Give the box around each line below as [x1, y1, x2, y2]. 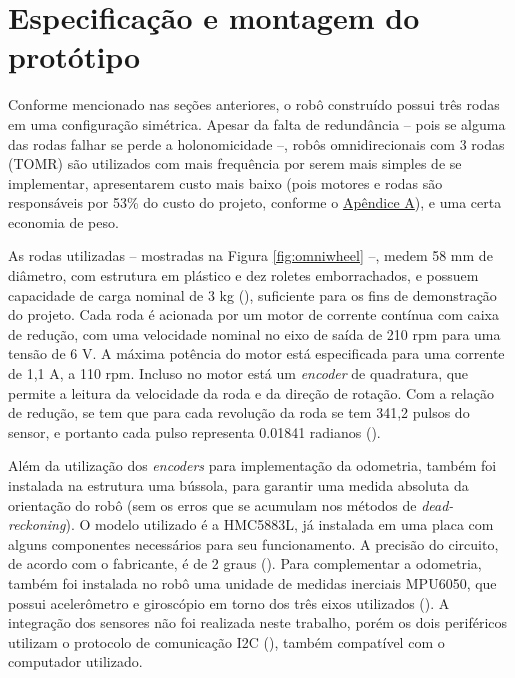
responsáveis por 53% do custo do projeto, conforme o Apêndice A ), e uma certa [8, 192, 502, 213]
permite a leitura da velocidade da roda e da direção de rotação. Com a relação [8, 382, 494, 403]
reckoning [8, 514, 66, 535]
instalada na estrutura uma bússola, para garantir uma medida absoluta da [8, 475, 469, 495]
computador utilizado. [8, 651, 143, 672]
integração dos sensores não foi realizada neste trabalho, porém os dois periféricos [8, 612, 508, 633]
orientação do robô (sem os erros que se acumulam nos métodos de [8, 494, 417, 515]
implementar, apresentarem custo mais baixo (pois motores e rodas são [8, 172, 443, 193]
